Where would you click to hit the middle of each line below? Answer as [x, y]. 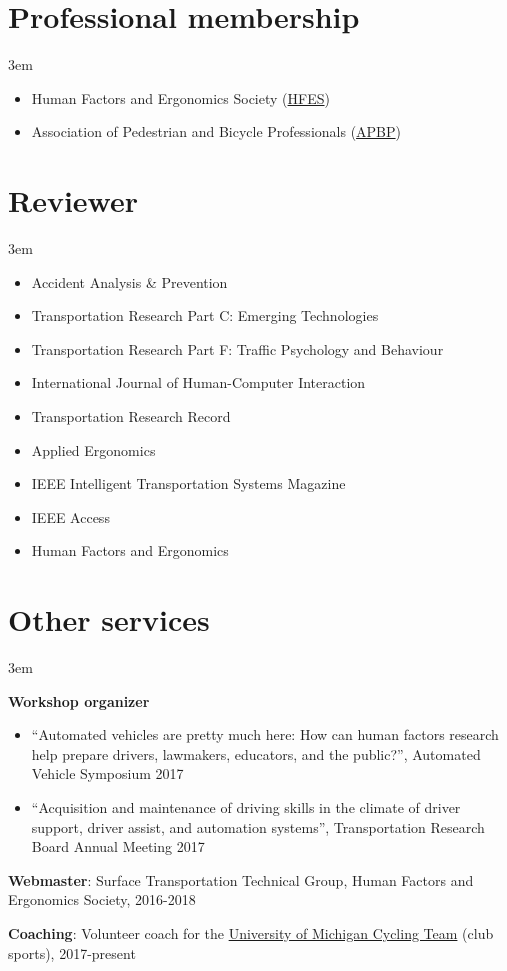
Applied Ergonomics [93, 449]
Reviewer [73, 200]
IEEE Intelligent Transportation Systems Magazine [188, 483]
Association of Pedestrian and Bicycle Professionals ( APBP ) [216, 131]
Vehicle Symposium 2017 [107, 773]
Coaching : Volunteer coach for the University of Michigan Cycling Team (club [251, 933]
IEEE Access [70, 516]
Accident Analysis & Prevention [129, 281]
